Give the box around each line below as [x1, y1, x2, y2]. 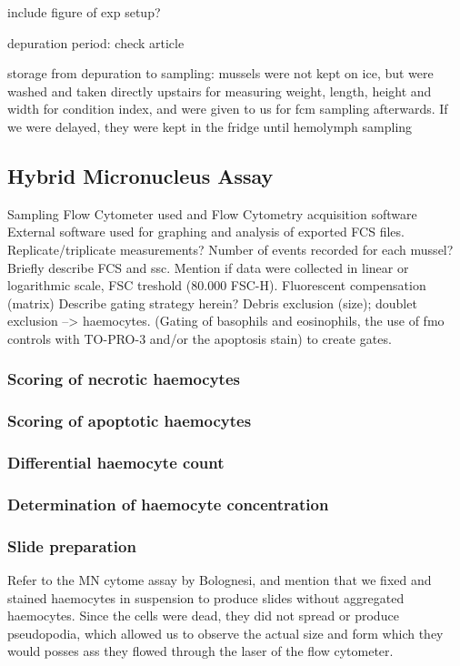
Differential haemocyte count [7, 451, 225, 474]
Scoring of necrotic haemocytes [7, 368, 240, 390]
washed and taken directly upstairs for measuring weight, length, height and [7, 81, 432, 100]
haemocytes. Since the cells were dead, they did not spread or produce [7, 606, 399, 625]
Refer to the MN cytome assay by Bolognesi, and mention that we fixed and [7, 570, 432, 590]
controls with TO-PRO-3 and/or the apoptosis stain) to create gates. [7, 328, 392, 348]
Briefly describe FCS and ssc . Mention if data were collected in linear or [7, 257, 409, 277]
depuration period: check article [7, 33, 185, 52]
